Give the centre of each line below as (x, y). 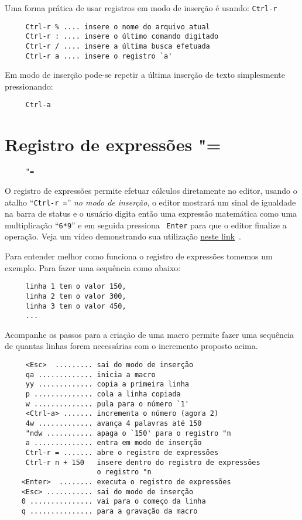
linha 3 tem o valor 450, (76, 306)
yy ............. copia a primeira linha (107, 384)
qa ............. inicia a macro (90, 374)
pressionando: (29, 86)
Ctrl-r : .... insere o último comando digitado (122, 37)
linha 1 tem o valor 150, (76, 287)
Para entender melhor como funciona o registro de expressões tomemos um (139, 256)
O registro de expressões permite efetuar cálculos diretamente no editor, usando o (151, 190)
